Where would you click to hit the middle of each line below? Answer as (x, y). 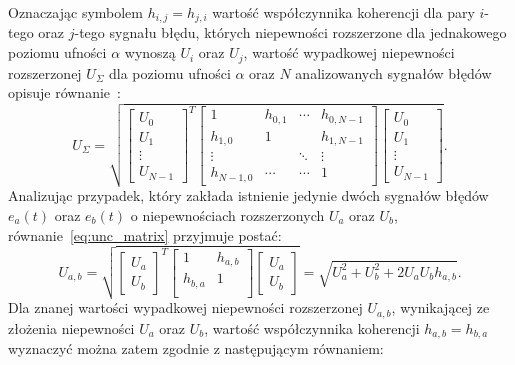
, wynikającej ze (440, 307)
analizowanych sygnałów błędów (393, 72)
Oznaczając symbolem (76, 12)
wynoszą (150, 52)
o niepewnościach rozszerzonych (227, 214)
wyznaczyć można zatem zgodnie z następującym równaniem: (196, 348)
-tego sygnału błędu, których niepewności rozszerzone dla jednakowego (290, 32)
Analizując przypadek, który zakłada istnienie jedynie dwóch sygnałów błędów (248, 195)
